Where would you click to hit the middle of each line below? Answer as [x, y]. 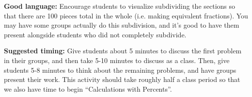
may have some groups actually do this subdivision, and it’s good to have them [122, 25]
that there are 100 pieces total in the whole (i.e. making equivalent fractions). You [126, 15]
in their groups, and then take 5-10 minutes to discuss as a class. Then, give [117, 60]
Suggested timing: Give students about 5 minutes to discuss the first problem [123, 51]
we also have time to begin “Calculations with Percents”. [88, 89]
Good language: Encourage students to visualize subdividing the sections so [120, 6]
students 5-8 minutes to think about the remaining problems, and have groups [120, 70]
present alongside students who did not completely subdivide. [95, 34]
